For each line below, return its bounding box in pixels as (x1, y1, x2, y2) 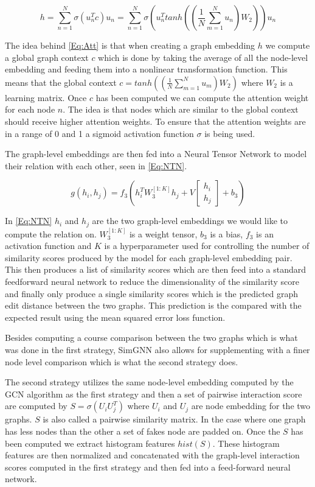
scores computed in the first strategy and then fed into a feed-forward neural (5, 460, 291, 473)
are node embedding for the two (191, 399, 311, 412)
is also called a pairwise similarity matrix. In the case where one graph (43, 413, 306, 426)
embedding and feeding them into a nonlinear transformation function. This (5, 63, 288, 75)
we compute (265, 39, 310, 51)
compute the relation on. (5, 227, 97, 240)
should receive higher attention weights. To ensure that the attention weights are (5, 114, 306, 127)
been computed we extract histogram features (5, 436, 175, 449)
